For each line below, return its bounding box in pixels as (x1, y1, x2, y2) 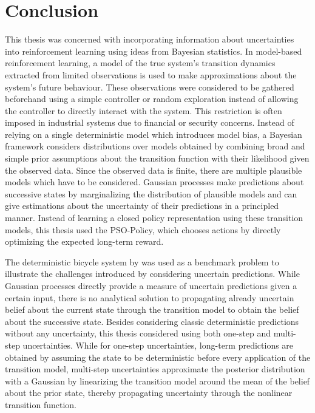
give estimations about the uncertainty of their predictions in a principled (5, 199, 279, 212)
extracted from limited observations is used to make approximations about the (5, 68, 297, 81)
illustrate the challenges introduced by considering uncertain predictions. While (5, 267, 300, 280)
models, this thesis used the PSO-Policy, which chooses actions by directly (5, 223, 281, 236)
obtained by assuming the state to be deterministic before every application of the (5, 350, 311, 363)
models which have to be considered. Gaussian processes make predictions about (5, 176, 304, 188)
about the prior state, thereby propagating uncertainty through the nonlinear (5, 386, 293, 399)
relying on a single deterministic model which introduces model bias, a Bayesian (5, 128, 302, 140)
